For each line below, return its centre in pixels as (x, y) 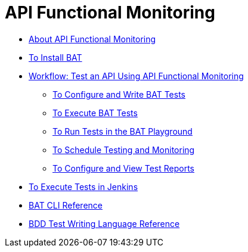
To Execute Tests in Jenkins (83, 186)
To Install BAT (55, 57)
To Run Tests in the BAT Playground (123, 131)
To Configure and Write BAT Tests (119, 94)
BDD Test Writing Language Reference (104, 223)
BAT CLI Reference (66, 205)
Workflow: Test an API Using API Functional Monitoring (136, 76)
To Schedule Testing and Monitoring (124, 150)
